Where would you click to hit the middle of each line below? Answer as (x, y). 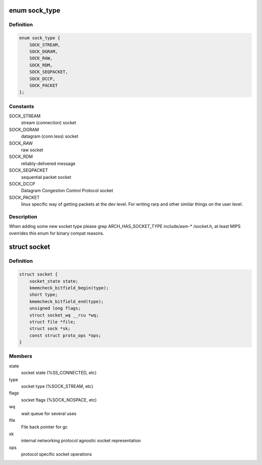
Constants (22, 106)
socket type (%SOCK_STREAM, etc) (57, 386)
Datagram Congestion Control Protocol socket (67, 191)
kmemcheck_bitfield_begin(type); (69, 288)
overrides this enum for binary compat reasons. (57, 233)
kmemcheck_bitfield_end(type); (66, 301)
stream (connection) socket (49, 123)
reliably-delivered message (48, 163)
